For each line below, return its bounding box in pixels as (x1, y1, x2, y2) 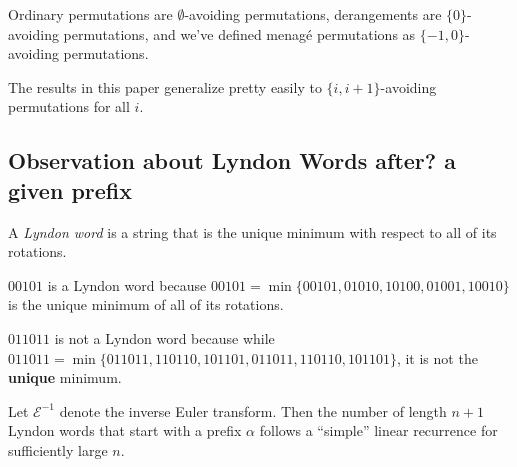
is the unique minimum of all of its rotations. (8, 294, 284, 315)
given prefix (8, 174, 132, 205)
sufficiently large (8, 439, 108, 460)
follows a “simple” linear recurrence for (259, 420, 498, 441)
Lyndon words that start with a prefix (8, 420, 242, 441)
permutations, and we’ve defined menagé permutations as (63, 23, 416, 44)
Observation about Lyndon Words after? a (8, 145, 456, 176)
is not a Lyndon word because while (54, 327, 275, 348)
